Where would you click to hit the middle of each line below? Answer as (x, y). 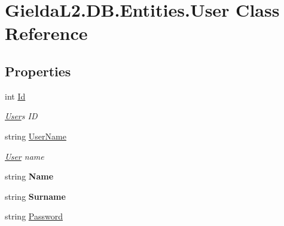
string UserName (36, 136)
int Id (15, 96)
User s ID (21, 116)
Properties (38, 71)
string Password (34, 216)
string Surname (35, 196)
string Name (29, 176)
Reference (46, 33)
